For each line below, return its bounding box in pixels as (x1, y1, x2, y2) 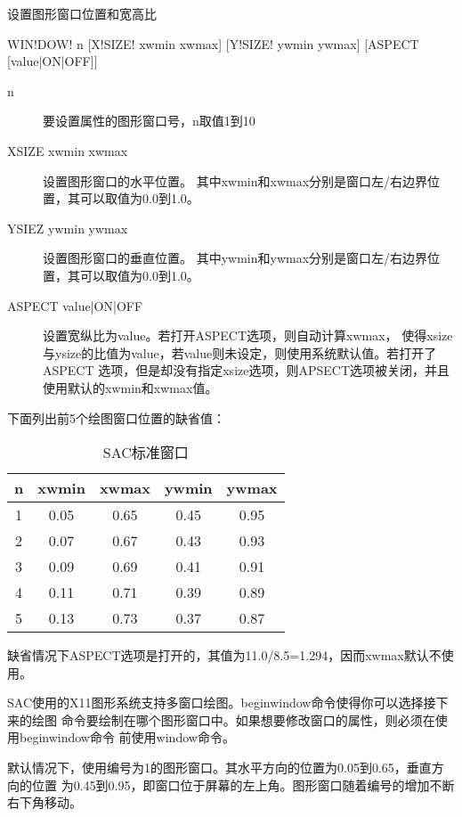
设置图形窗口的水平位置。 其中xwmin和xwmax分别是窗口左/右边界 (43, 171, 428, 190)
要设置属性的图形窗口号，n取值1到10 (43, 111, 255, 130)
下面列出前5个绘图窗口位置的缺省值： (7, 408, 225, 427)
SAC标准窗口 (102, 442, 189, 463)
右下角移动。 (7, 793, 82, 812)
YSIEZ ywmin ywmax (7, 218, 128, 237)
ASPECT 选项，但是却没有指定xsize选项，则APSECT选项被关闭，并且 (43, 361, 450, 380)
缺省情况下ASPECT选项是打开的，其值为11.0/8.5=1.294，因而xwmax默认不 (7, 646, 442, 665)
